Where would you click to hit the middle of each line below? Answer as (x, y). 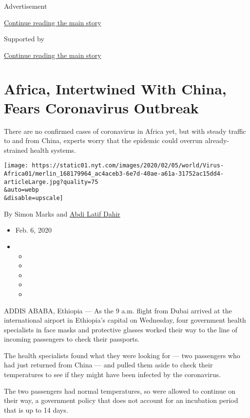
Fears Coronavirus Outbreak (101, 107)
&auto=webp (21, 190)
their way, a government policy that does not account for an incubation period (121, 400)
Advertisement (26, 6)
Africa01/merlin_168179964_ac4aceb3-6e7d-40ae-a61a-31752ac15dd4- (114, 174)
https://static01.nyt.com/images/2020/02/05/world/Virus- (128, 166)
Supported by (24, 39)
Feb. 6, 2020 (33, 230)
